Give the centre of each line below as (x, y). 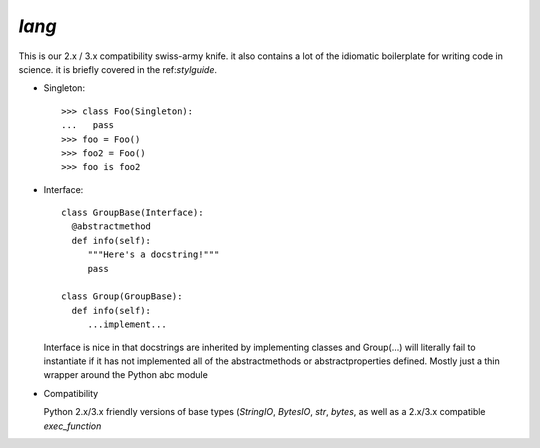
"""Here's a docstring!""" (153, 254)
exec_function (72, 426)
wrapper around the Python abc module (126, 375)
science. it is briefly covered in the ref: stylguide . (118, 69)
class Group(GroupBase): (122, 296)
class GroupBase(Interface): (132, 213)
